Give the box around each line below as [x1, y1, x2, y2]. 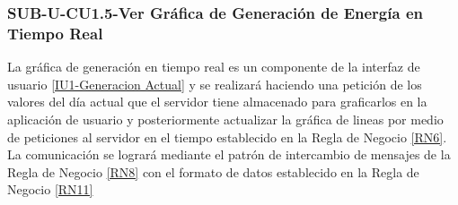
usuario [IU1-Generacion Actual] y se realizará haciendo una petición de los [7, 74, 422, 93]
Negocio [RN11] [7, 180, 93, 199]
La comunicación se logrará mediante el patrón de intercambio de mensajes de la [7, 145, 451, 164]
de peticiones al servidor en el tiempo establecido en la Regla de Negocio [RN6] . [7, 127, 447, 146]
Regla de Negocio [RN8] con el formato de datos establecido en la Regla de [7, 162, 419, 181]
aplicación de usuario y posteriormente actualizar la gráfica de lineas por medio [7, 109, 444, 128]
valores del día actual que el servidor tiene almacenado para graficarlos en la [7, 92, 427, 111]
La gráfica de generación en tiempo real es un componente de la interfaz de [7, 57, 420, 76]
